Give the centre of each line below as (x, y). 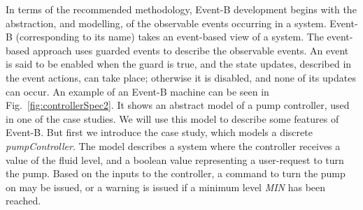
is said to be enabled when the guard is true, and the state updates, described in (179, 64)
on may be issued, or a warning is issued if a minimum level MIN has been (166, 187)
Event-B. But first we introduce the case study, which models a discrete (159, 132)
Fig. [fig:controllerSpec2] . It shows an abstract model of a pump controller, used (178, 105)
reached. (23, 201)
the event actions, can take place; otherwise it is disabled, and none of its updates (181, 77)
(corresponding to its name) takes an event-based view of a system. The (170, 37)
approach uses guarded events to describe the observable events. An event (191, 50)
